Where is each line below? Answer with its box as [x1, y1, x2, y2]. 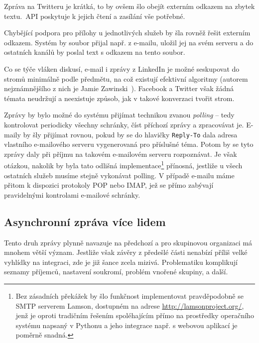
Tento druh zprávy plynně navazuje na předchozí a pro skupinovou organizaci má [4, 237, 253, 247]
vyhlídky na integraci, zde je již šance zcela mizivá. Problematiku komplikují [4, 256, 238, 267]
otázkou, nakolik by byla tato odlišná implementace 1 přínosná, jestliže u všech [4, 159, 243, 171]
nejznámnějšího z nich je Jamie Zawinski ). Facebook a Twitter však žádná [4, 83, 234, 94]
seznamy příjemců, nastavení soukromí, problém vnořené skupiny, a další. [4, 266, 228, 277]
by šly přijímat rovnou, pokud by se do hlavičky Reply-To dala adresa [23, 129, 238, 139]
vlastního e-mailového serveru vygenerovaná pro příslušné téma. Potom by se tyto [4, 139, 254, 149]
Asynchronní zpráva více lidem [4, 214, 166, 229]
